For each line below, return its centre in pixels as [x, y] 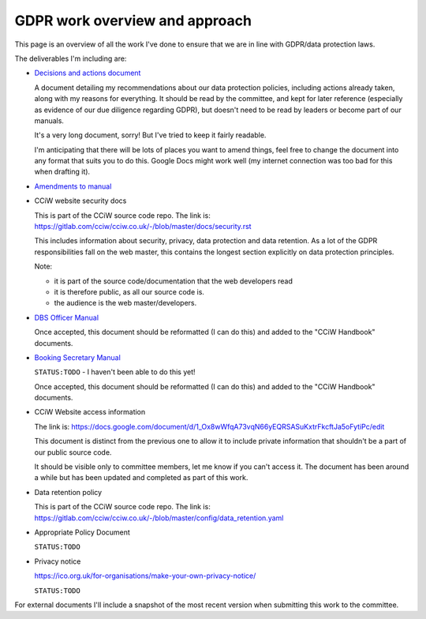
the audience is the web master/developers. [125, 303]
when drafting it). [62, 172]
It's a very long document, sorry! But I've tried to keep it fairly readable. [150, 135]
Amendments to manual [73, 186]
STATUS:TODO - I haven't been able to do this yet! [115, 372]
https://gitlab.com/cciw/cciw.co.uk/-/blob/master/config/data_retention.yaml [159, 518]
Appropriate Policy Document [82, 532]
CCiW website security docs [80, 201]
